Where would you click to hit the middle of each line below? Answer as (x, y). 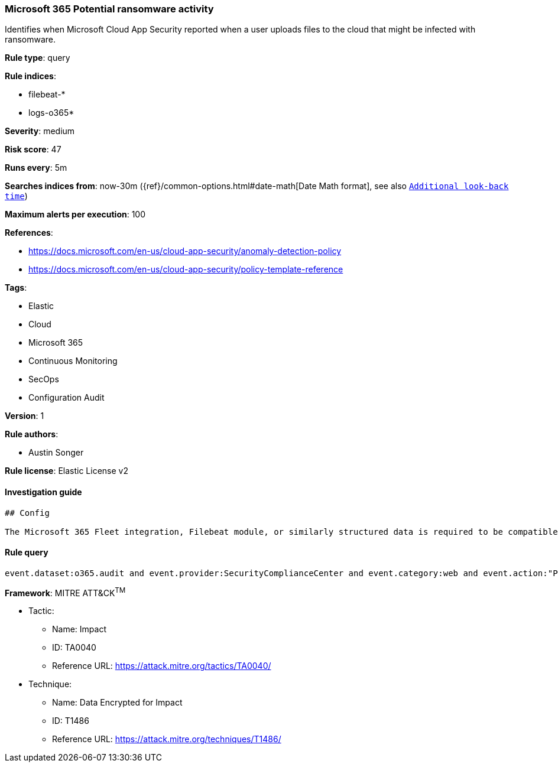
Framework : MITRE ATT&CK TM (65, 592)
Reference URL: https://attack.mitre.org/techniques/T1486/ (167, 739)
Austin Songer (56, 453)
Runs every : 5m (36, 168)
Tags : (16, 288)
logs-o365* (51, 113)
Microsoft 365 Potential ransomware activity (109, 9)
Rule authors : (32, 434)
